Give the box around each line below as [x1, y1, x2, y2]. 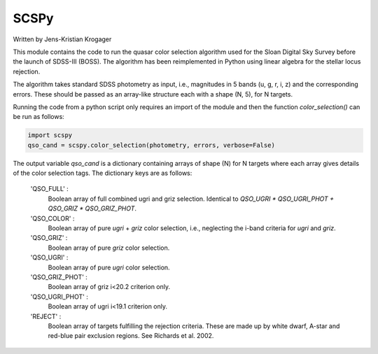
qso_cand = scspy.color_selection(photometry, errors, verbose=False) [27, 141, 276, 149]
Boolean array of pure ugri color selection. [48, 263, 171, 271]
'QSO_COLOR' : [30, 214, 75, 222]
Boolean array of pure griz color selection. [48, 243, 170, 252]
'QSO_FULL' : [30, 185, 69, 193]
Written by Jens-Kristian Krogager [13, 35, 112, 43]
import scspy [27, 132, 73, 139]
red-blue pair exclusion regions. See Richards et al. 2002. [48, 332, 214, 340]
